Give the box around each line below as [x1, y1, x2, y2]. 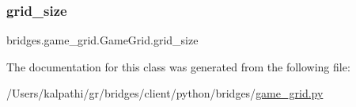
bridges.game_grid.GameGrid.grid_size [6, 32, 199, 48]
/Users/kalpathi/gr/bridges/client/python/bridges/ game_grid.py [6, 85, 324, 101]
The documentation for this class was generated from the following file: [6, 58, 350, 75]
